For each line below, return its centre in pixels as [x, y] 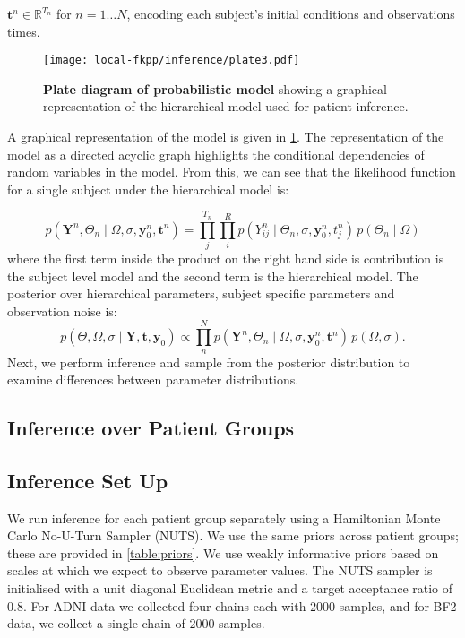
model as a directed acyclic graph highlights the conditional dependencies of [216, 154]
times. [24, 31]
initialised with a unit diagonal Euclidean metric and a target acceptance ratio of [230, 588]
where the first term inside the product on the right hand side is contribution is [226, 258]
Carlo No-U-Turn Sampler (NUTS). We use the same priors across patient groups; [233, 535]
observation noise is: [62, 310]
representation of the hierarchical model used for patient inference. [226, 106]
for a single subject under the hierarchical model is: [148, 189]
